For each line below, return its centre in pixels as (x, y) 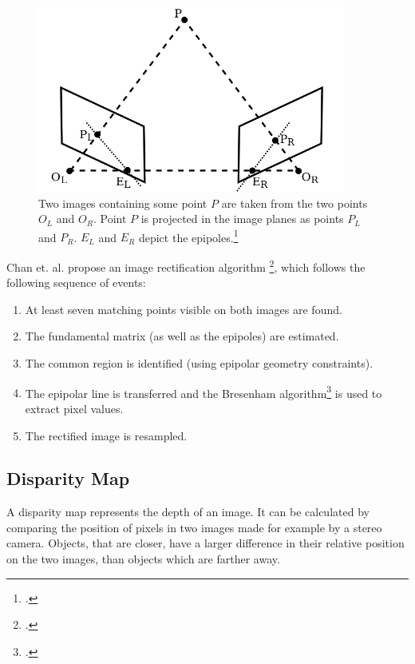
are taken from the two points (294, 203)
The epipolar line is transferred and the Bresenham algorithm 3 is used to (204, 392)
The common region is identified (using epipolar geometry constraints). (199, 363)
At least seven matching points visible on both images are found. (184, 309)
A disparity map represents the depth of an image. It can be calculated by (188, 512)
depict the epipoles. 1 (188, 236)
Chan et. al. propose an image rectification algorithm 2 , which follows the (186, 266)
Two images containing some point (123, 203)
